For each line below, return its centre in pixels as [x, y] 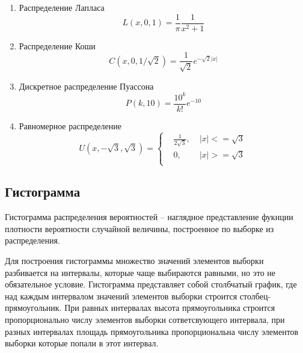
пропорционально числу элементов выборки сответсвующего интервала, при [145, 319]
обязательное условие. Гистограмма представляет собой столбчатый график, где [151, 284]
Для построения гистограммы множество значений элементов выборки [134, 261]
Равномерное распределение [70, 125]
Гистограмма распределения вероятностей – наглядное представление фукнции [149, 217]
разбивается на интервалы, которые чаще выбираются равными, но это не [140, 272]
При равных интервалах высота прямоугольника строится [170, 308]
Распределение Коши [57, 45]
